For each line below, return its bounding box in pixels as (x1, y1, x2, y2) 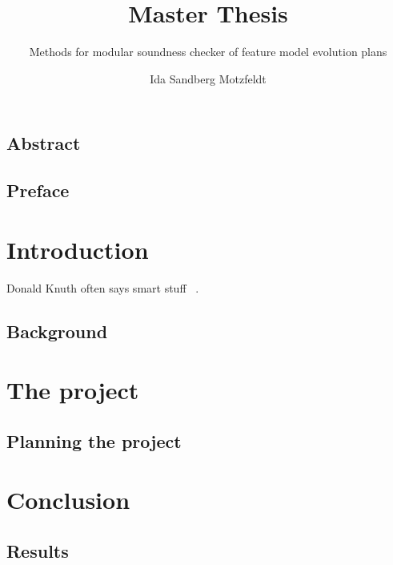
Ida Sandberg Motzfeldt (150, 70, 267, 87)
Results (6, 538, 69, 563)
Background (6, 318, 108, 343)
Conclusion (6, 483, 130, 516)
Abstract (6, 131, 81, 155)
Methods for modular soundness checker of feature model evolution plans (29, 43, 387, 60)
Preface (6, 178, 70, 203)
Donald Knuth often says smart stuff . (6, 279, 199, 296)
